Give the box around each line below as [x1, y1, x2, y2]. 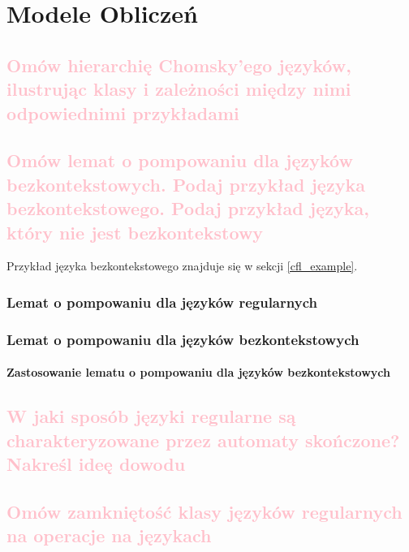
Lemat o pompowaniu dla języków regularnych [6, 291, 317, 312]
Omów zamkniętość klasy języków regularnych [6, 498, 403, 524]
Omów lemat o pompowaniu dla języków [6, 148, 353, 173]
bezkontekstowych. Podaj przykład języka [6, 171, 365, 196]
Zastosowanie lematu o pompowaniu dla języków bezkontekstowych [6, 364, 390, 381]
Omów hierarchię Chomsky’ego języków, [6, 52, 351, 77]
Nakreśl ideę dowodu [6, 451, 186, 476]
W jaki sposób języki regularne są [6, 403, 296, 429]
